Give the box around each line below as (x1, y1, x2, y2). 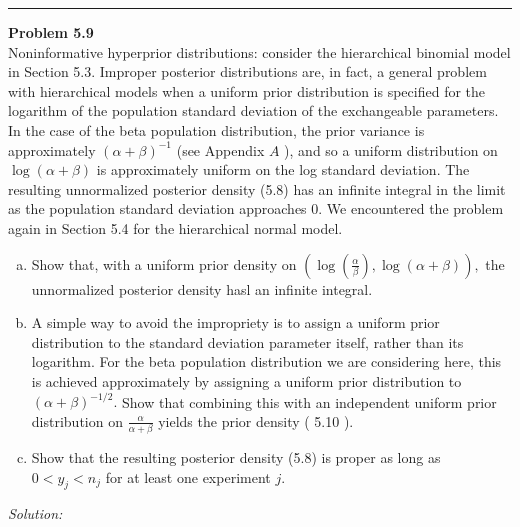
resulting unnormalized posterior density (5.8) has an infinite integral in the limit (8, 178, 506, 199)
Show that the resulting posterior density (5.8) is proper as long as (31, 446, 441, 467)
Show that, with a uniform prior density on (31, 253, 297, 274)
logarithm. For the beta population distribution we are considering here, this (31, 351, 502, 372)
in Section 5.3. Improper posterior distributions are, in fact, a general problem (8, 61, 487, 82)
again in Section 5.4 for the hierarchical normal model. (8, 217, 343, 238)
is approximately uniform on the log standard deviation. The (96, 159, 470, 180)
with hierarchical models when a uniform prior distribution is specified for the (8, 80, 486, 101)
